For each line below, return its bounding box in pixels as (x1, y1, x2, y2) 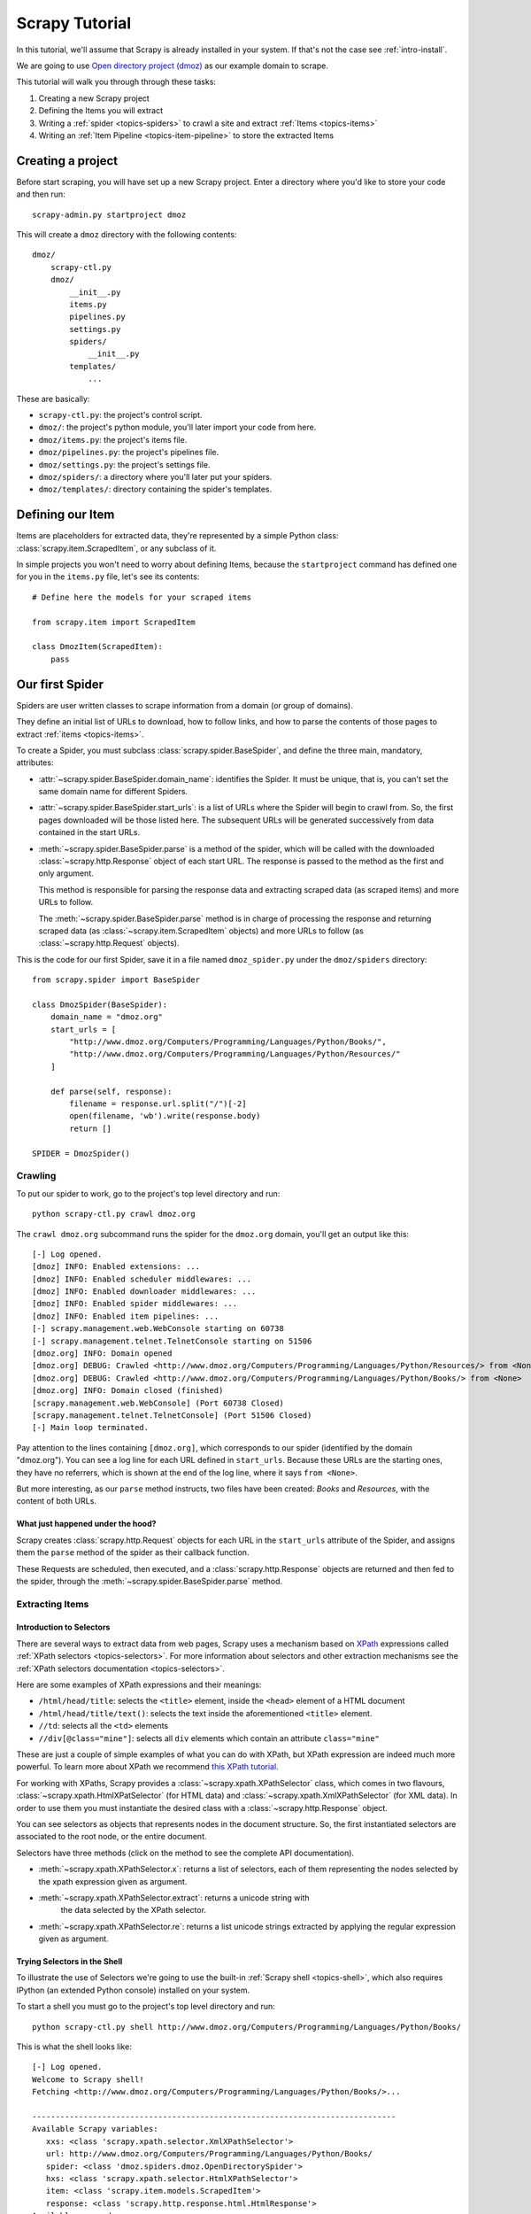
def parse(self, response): (50, 1086, 173, 1096)
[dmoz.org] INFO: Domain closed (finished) (32, 1386, 224, 1396)
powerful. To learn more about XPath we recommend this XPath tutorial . (16, 1761, 279, 1772)
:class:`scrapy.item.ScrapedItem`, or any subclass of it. (16, 543, 217, 553)
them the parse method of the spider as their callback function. (16, 1547, 250, 1558)
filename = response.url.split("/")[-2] (69, 1099, 247, 1109)
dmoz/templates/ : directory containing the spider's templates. (38, 484, 273, 495)
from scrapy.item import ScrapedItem (32, 616, 196, 627)
